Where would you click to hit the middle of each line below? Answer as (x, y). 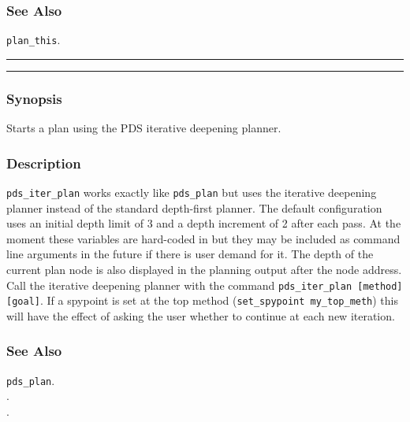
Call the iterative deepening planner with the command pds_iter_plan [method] (205, 285)
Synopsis (34, 98)
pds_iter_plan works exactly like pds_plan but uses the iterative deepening (192, 192)
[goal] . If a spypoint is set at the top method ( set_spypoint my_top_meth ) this (203, 300)
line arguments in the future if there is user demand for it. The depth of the (190, 254)
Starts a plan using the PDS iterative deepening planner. (144, 128)
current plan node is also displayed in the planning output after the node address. (204, 269)
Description (44, 163)
